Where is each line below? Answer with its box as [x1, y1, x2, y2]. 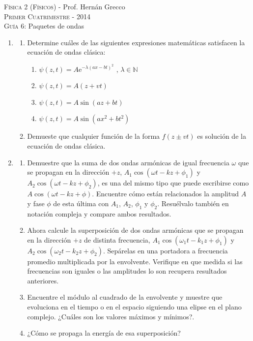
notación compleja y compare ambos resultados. [27, 208, 171, 218]
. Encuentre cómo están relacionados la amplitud [92, 188, 239, 199]
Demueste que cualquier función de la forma [27, 131, 160, 141]
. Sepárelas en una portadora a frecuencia [103, 245, 228, 255]
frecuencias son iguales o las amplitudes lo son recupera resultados [27, 266, 227, 276]
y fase [27, 198, 45, 208]
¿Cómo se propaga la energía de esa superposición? [27, 328, 181, 338]
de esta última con [53, 198, 109, 208]
